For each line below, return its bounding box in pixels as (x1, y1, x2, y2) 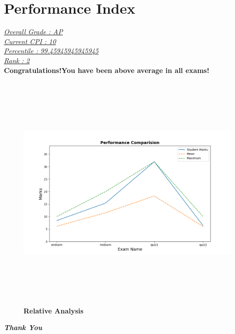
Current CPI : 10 (4, 36, 56, 46)
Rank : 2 (4, 55, 30, 65)
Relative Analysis (23, 306, 84, 316)
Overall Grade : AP (4, 26, 63, 37)
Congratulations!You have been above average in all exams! (4, 65, 210, 75)
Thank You (4, 322, 42, 332)
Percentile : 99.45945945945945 (4, 46, 99, 56)
